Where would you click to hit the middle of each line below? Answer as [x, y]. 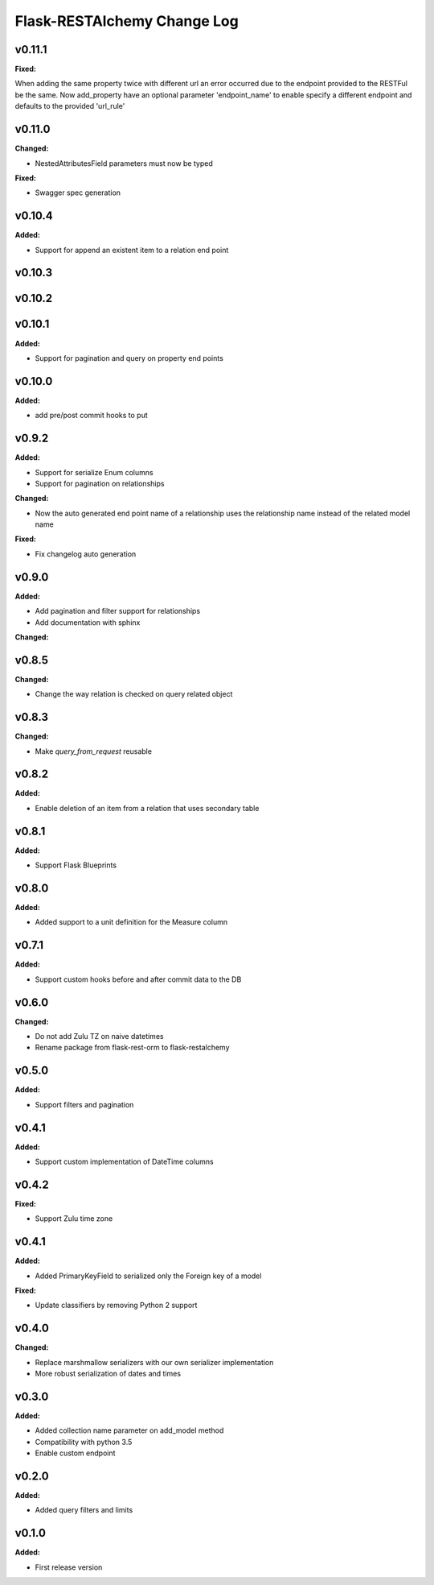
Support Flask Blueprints [76, 865]
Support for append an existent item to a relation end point [132, 250]
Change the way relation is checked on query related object [134, 694]
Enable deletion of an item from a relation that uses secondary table [147, 808]
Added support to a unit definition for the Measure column [131, 922]
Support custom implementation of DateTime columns [124, 1162]
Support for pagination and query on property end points [129, 358]
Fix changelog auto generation [86, 554]
